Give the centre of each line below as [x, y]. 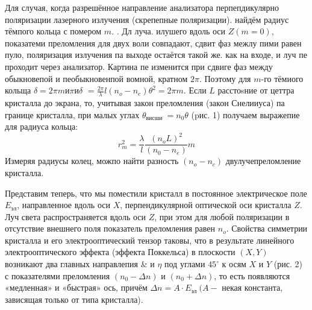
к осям [234, 264]
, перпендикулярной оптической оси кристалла [206, 205]
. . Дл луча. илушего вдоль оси [169, 31]
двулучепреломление [263, 161]
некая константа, [252, 287]
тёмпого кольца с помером [53, 31]
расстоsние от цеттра [256, 90]
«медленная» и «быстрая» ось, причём [76, 287]
